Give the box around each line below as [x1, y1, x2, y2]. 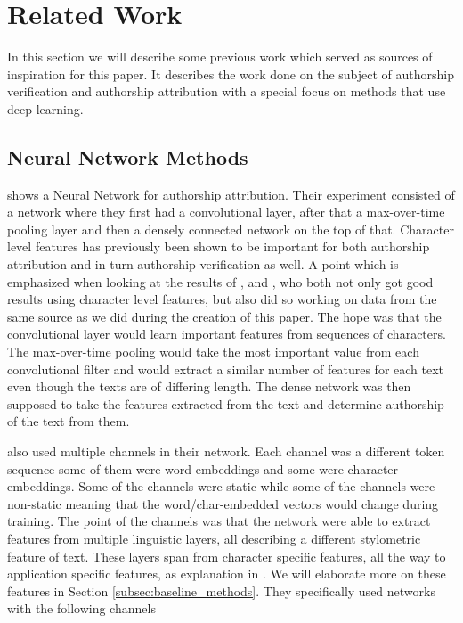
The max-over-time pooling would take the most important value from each [7, 342, 419, 361]
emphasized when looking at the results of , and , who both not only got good [7, 272, 434, 291]
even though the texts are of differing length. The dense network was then [7, 377, 411, 396]
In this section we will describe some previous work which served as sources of [7, 47, 433, 66]
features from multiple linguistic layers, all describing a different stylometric [7, 529, 421, 547]
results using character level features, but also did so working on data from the [7, 290, 437, 308]
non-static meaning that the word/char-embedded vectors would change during [7, 494, 439, 512]
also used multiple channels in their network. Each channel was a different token [7, 442, 445, 461]
